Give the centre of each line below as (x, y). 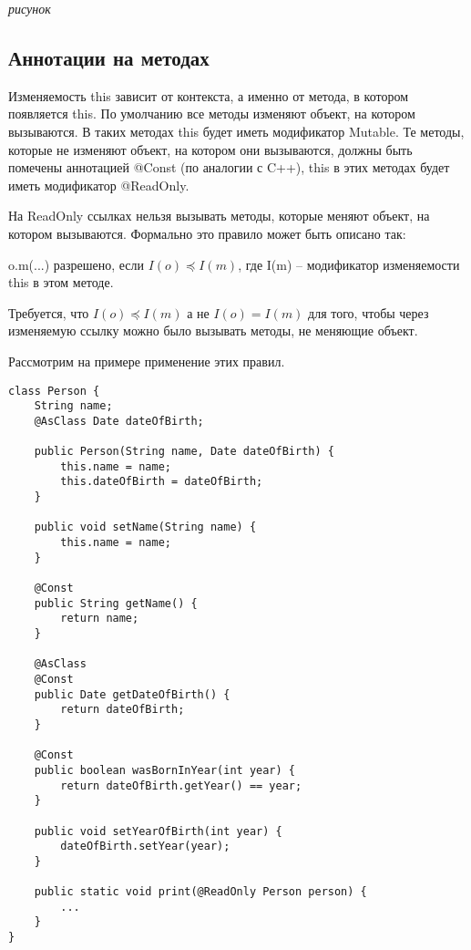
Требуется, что (49, 312)
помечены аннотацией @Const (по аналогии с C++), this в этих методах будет (229, 167)
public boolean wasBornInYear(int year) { (164, 770)
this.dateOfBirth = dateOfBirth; (162, 482)
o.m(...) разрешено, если (77, 264)
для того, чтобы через (369, 312)
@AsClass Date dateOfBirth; (119, 421)
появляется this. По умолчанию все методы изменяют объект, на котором (212, 114)
